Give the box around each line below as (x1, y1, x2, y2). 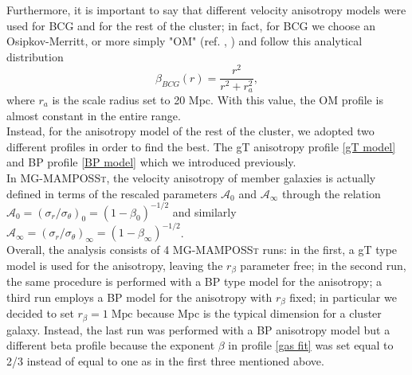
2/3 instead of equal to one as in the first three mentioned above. (6, 352, 324, 369)
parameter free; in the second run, (240, 256, 406, 273)
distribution (6, 48, 64, 64)
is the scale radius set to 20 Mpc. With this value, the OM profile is (52, 91, 383, 107)
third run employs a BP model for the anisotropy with (6, 288, 273, 305)
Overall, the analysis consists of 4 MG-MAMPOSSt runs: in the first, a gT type (6, 241, 398, 258)
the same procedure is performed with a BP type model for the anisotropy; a (6, 273, 383, 290)
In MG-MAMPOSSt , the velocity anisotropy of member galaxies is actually (6, 169, 376, 186)
